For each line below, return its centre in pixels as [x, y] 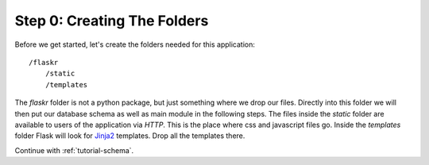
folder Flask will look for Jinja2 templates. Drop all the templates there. [130, 136]
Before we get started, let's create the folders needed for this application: [135, 44]
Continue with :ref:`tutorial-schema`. [74, 150]
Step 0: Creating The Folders [112, 21]
